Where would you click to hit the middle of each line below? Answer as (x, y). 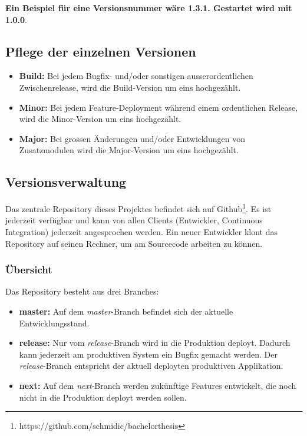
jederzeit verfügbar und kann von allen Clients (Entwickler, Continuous (134, 220)
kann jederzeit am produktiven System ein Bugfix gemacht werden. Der (148, 354)
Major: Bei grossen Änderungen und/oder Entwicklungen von (132, 138)
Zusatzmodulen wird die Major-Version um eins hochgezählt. (129, 150)
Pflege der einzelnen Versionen (101, 51)
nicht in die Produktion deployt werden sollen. (103, 397)
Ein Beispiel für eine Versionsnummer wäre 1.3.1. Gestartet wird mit (149, 8)
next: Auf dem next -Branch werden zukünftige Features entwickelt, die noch (158, 385)
